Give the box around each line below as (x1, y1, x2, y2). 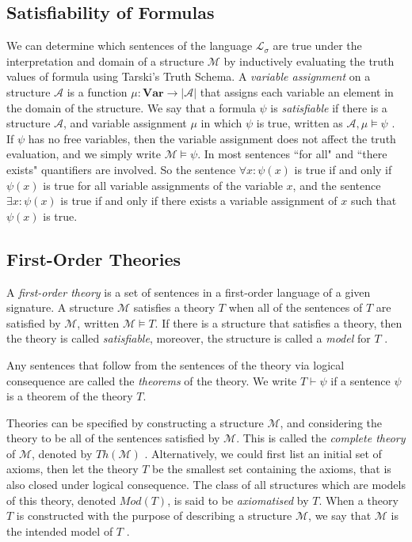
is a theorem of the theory (6, 388, 133, 404)
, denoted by (32, 445, 93, 461)
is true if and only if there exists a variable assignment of (60, 192, 338, 209)
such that (350, 192, 397, 209)
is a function (67, 83, 128, 100)
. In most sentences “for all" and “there (197, 146, 387, 162)
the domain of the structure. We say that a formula (6, 99, 256, 116)
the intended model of (6, 522, 113, 539)
